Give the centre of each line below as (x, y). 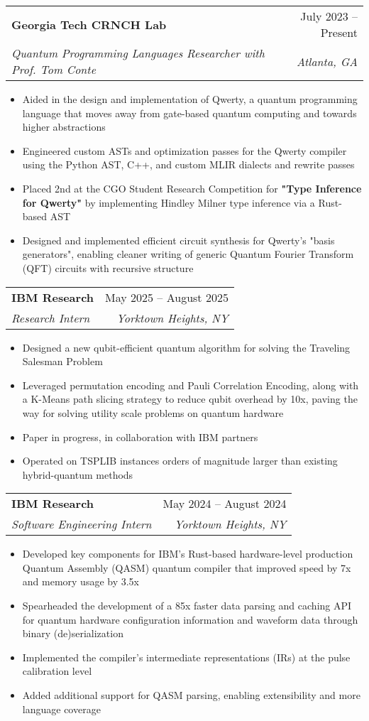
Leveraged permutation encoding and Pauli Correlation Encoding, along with (191, 385)
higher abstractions (64, 127)
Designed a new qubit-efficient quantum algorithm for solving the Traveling (186, 347)
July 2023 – (329, 16)
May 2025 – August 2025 (167, 297)
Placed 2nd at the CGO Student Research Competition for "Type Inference (192, 188)
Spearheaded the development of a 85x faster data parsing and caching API (187, 606)
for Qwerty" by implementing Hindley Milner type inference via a (169, 202)
